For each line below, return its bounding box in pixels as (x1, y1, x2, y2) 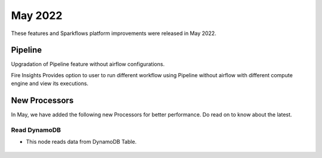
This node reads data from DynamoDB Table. (26, 138, 137, 146)
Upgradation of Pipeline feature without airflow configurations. (11, 61, 165, 68)
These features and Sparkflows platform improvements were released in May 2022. (11, 30, 217, 37)
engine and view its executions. (11, 80, 89, 87)
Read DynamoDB (11, 125, 61, 134)
